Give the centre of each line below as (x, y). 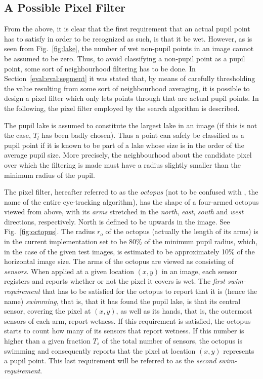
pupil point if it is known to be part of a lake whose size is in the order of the (124, 145)
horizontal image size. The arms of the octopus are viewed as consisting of (119, 261)
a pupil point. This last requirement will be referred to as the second (110, 361)
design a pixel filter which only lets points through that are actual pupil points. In (131, 98)
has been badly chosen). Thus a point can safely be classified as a (143, 135)
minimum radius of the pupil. (50, 175)
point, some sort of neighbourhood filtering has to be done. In (100, 68)
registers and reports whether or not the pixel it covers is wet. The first (115, 281)
